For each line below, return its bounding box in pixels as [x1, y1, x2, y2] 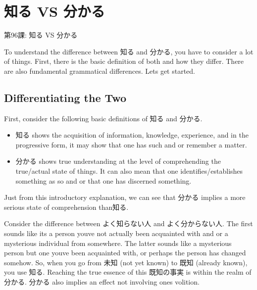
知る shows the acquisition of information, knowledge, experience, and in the [15, 130, 249, 140]
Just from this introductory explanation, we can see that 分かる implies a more [4, 192, 246, 202]
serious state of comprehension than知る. [4, 201, 129, 212]
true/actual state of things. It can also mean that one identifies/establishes [15, 166, 243, 176]
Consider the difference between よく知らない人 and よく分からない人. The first [4, 218, 253, 229]
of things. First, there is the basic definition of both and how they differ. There [4, 56, 244, 66]
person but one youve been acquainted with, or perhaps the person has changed [4, 247, 246, 258]
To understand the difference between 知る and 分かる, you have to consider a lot [4, 46, 254, 56]
